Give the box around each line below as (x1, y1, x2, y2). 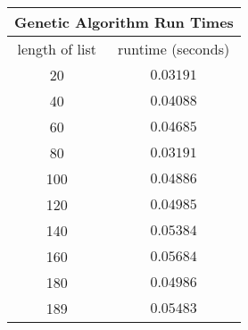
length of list (17, 38, 96, 59)
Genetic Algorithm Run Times (14, 12, 234, 32)
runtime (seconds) (118, 38, 230, 59)
